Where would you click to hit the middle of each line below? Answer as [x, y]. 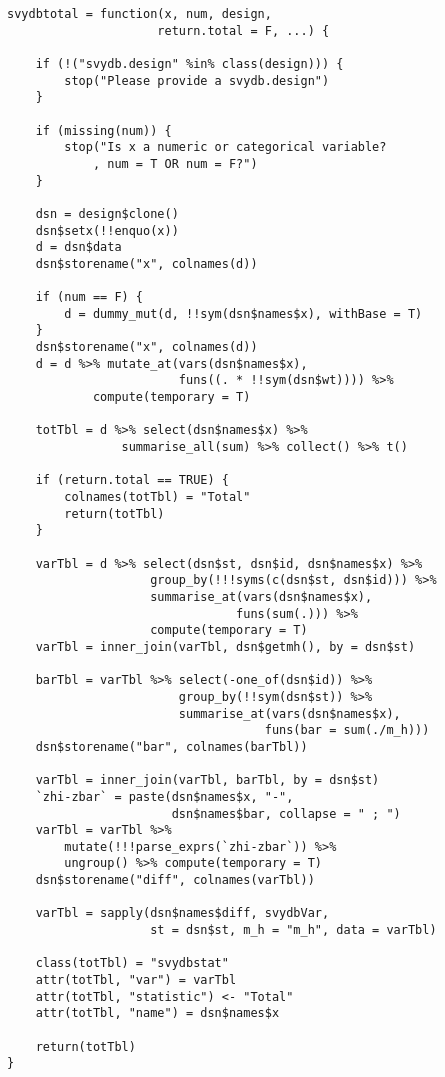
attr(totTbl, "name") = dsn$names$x [157, 1013]
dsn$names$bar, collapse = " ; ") [286, 813]
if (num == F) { [89, 297]
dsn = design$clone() [107, 213]
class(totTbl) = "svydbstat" [132, 963]
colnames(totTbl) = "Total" [157, 497]
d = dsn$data [78, 247]
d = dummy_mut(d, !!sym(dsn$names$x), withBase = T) [243, 313]
